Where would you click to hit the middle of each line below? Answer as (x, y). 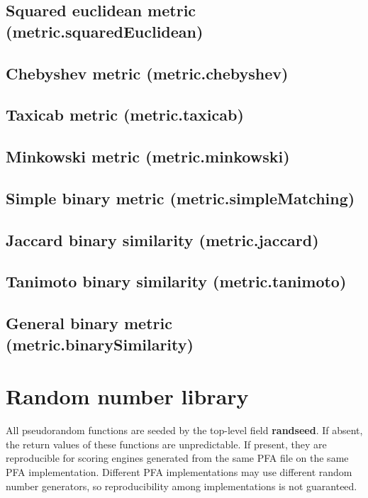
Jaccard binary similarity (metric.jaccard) (162, 239)
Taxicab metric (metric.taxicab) (125, 115)
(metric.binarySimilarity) (100, 344)
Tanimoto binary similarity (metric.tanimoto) (176, 281)
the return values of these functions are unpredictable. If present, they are (166, 444)
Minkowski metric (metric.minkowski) (148, 156)
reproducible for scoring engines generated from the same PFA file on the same (177, 458)
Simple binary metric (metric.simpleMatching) (180, 198)
